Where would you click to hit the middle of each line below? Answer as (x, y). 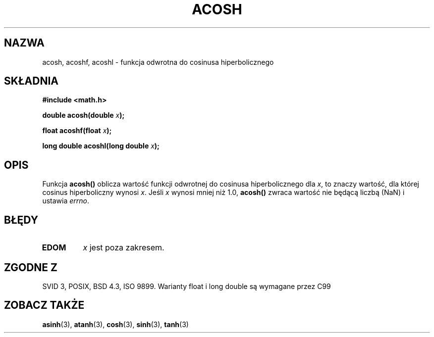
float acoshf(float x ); (77, 131)
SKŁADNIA (31, 81)
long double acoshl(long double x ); (101, 146)
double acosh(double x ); (83, 115)
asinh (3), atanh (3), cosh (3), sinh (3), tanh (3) (115, 324)
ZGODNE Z (31, 267)
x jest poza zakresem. (124, 248)
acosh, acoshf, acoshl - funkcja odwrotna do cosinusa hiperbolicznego (158, 62)
